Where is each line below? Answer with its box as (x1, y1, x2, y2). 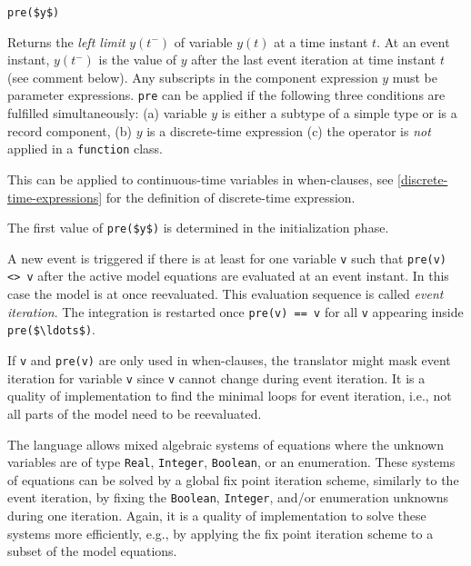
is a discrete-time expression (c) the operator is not (146, 121, 431, 140)
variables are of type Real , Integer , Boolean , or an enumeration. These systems (7, 452, 456, 472)
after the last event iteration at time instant (191, 50, 436, 69)
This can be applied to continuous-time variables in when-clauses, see (7, 169, 394, 188)
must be (392, 67, 437, 86)
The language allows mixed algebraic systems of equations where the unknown (7, 434, 444, 453)
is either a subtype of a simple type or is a (221, 104, 457, 123)
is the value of (98, 50, 177, 69)
